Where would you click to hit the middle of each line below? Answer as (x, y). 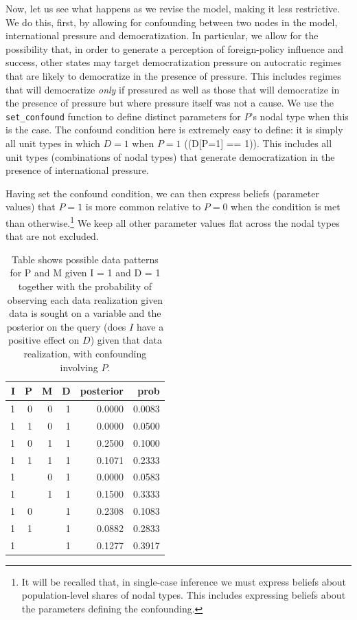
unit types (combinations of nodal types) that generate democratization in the (170, 156)
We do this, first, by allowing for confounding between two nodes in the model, (172, 22)
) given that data (126, 340)
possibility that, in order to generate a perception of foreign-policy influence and (174, 48)
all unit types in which (53, 143)
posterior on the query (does (66, 326)
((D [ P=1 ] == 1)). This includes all (258, 143)
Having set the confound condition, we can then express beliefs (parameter (162, 193)
